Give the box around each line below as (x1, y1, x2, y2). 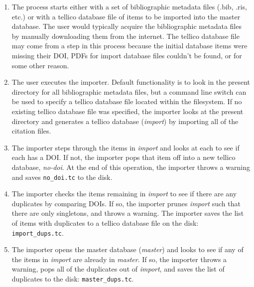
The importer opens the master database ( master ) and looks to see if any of (11, 244, 244, 255)
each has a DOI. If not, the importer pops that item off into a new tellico (11, 152, 236, 162)
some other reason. (11, 60, 69, 70)
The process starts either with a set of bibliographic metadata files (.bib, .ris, (11, 1, 247, 11)
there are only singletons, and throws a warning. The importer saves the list (11, 208, 244, 218)
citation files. (11, 126, 51, 136)
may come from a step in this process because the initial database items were (11, 40, 248, 51)
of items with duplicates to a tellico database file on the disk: (11, 217, 199, 228)
